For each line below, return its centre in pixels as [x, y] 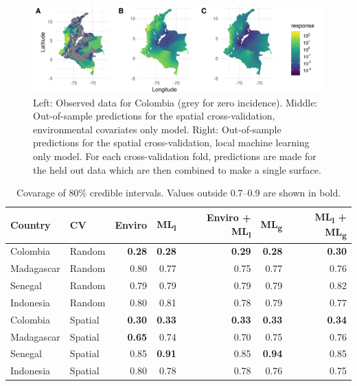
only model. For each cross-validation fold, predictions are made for [175, 156]
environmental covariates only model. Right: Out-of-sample [157, 129]
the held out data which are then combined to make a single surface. [177, 169]
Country [31, 225]
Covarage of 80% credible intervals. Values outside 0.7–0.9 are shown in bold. [178, 193]
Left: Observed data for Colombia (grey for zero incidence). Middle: [175, 102]
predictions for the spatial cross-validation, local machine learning [171, 143]
